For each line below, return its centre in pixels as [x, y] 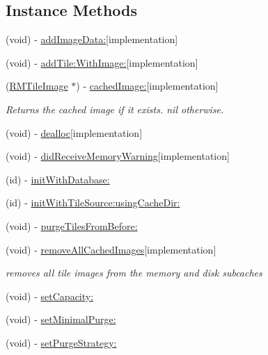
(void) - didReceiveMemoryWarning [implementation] [118, 156]
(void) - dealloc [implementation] [74, 132]
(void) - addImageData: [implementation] [92, 39]
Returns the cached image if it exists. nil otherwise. [115, 109]
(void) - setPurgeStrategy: [61, 342]
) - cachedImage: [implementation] [147, 86]
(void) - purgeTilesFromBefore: [72, 225]
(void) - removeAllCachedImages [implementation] [111, 249]
